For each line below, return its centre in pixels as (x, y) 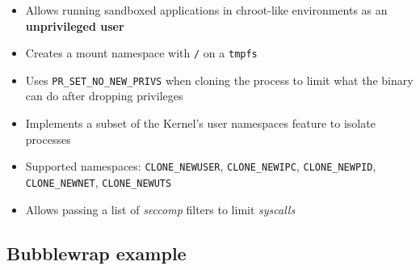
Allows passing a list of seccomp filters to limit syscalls (160, 209)
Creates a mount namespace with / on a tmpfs (141, 53)
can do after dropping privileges (104, 96)
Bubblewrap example (97, 253)
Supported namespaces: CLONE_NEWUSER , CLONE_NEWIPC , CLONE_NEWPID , (201, 166)
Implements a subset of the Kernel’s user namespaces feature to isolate (200, 123)
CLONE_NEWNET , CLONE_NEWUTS (99, 181)
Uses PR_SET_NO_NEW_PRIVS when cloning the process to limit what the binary (219, 80)
